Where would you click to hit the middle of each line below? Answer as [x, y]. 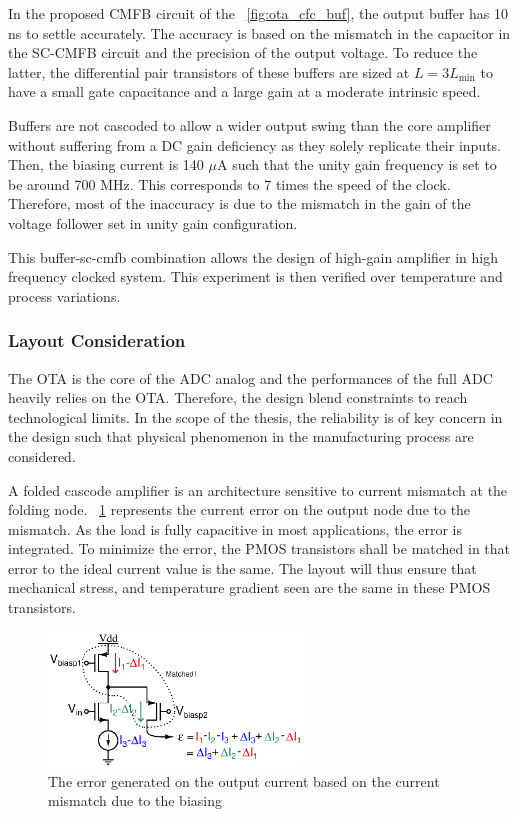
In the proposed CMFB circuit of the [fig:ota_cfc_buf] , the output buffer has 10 [258, 13]
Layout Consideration [97, 340]
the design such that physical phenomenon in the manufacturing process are [241, 436]
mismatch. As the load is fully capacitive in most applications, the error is [235, 528]
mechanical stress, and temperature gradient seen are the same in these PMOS [249, 587]
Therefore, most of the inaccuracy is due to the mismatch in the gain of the [239, 203]
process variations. [64, 295]
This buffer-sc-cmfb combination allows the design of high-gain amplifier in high [253, 256]
